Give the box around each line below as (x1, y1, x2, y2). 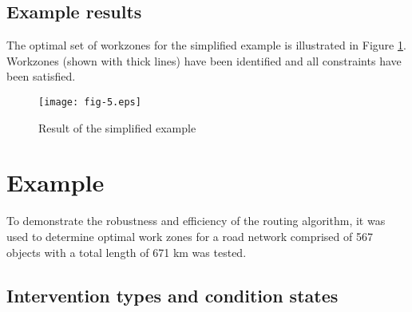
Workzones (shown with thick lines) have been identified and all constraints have (6, 52, 402, 69)
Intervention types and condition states (6, 282, 339, 307)
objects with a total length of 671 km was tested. (6, 243, 247, 260)
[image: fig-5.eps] (38, 96, 141, 108)
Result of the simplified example (38, 119, 196, 136)
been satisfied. (6, 68, 76, 85)
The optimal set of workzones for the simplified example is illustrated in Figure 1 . (6, 37, 406, 53)
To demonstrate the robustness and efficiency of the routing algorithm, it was (6, 212, 386, 229)
